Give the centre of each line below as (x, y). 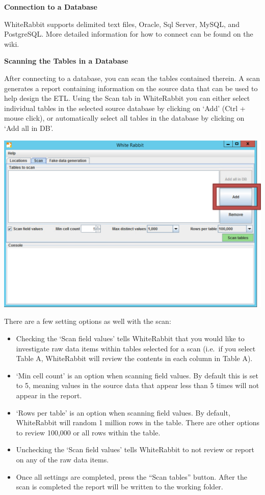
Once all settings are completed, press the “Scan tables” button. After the (131, 476)
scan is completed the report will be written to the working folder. (120, 487)
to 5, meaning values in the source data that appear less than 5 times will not (138, 385)
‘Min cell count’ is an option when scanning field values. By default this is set (137, 375)
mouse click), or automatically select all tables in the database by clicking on (124, 118)
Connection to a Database (51, 7)
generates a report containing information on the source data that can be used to (131, 88)
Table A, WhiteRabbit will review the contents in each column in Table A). (134, 358)
